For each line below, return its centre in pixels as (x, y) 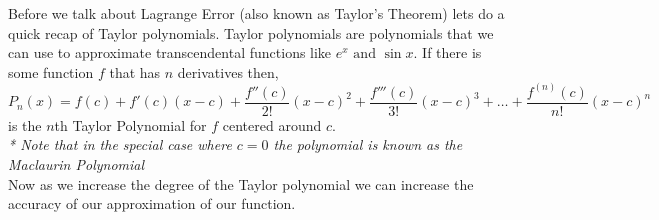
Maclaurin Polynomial (76, 164)
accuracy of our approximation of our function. (152, 203)
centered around (272, 124)
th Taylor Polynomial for (130, 124)
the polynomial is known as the (368, 144)
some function (51, 71)
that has (135, 71)
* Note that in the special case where (120, 144)
